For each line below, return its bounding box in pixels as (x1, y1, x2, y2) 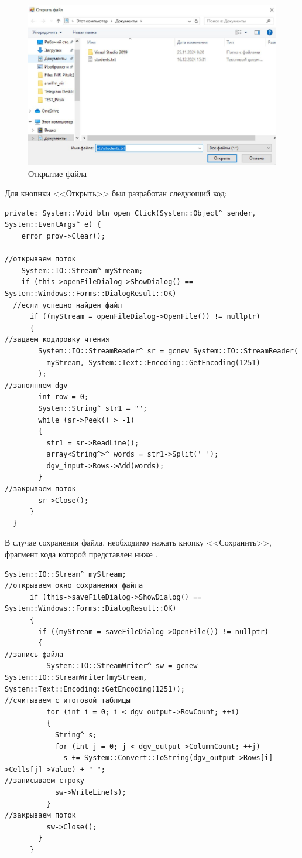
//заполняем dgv (5, 381, 68, 390)
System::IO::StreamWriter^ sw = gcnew (46, 662, 198, 670)
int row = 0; (38, 393, 89, 401)
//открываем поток (5, 255, 76, 264)
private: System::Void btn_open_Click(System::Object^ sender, (5, 209, 256, 217)
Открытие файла (28, 167, 87, 179)
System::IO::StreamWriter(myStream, (5, 673, 147, 682)
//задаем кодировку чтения (5, 335, 109, 344)
